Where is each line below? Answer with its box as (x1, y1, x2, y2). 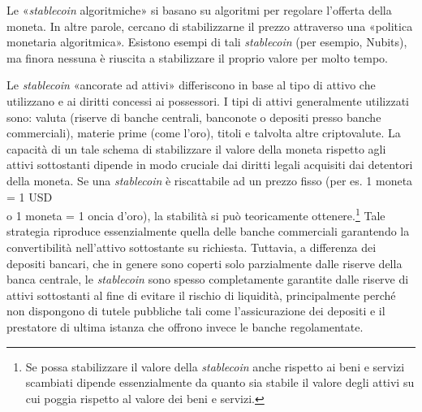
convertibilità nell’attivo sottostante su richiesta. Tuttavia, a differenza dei (6, 238, 377, 255)
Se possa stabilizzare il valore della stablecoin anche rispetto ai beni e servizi (25, 358, 405, 375)
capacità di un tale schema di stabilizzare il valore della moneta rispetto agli (6, 140, 386, 157)
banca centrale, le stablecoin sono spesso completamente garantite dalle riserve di (6, 271, 409, 288)
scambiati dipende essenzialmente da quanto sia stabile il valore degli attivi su (25, 374, 415, 391)
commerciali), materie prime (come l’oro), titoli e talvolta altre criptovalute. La (6, 124, 401, 141)
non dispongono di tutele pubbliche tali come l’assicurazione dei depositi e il (6, 302, 385, 319)
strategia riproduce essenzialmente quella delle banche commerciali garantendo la (6, 223, 410, 240)
